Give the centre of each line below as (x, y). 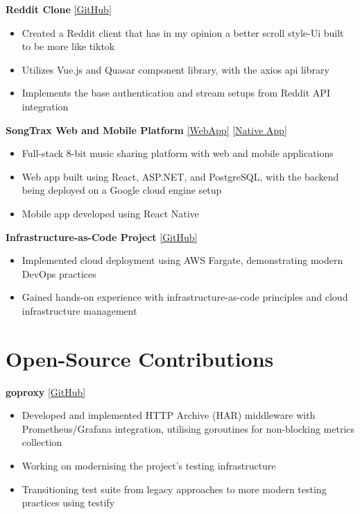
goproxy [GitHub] (46, 391)
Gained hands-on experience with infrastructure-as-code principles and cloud (185, 297)
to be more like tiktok (68, 46)
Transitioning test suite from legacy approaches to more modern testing (174, 489)
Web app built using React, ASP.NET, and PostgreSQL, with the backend (180, 176)
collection (42, 442)
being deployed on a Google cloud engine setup (122, 190)
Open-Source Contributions (140, 358)
